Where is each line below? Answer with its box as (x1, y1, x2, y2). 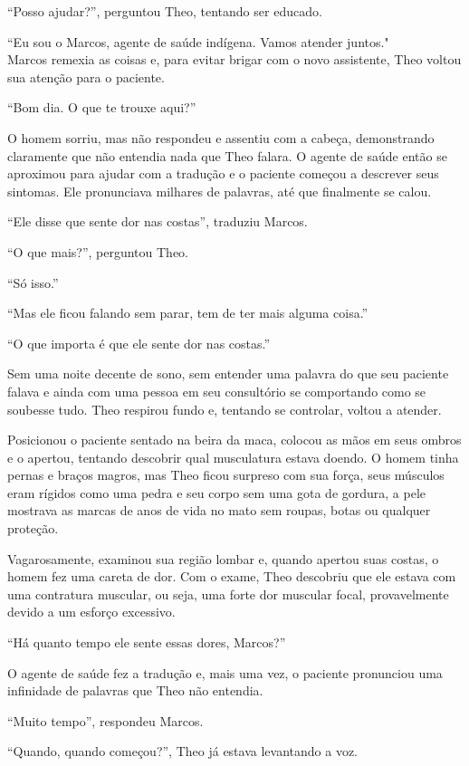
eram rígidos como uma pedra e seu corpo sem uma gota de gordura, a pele (7, 483, 426, 502)
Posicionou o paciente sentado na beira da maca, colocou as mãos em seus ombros (7, 430, 462, 449)
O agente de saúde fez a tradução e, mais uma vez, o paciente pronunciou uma (7, 663, 443, 682)
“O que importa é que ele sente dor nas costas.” (7, 333, 271, 352)
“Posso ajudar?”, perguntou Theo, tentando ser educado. (7, 2, 322, 20)
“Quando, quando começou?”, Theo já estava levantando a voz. (7, 742, 359, 761)
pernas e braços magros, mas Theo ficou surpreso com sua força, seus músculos (7, 465, 445, 484)
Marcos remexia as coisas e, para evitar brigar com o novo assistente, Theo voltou (7, 50, 462, 69)
